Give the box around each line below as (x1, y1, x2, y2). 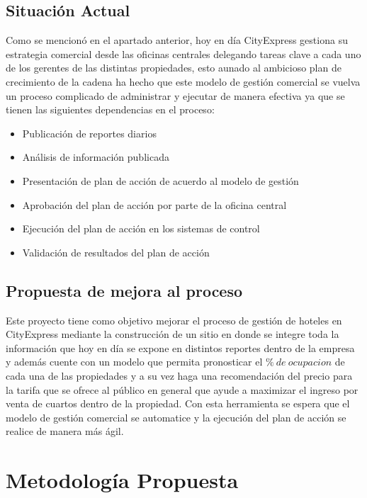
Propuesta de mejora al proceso (6, 279, 243, 301)
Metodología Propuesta (6, 465, 239, 494)
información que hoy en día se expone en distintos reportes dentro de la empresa (6, 340, 355, 355)
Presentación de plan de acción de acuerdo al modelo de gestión (22, 173, 299, 188)
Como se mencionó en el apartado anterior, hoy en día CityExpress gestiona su (6, 33, 348, 47)
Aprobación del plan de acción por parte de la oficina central (22, 197, 287, 212)
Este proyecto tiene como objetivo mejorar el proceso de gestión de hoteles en (6, 312, 342, 327)
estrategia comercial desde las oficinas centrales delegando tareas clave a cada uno (6, 46, 361, 61)
